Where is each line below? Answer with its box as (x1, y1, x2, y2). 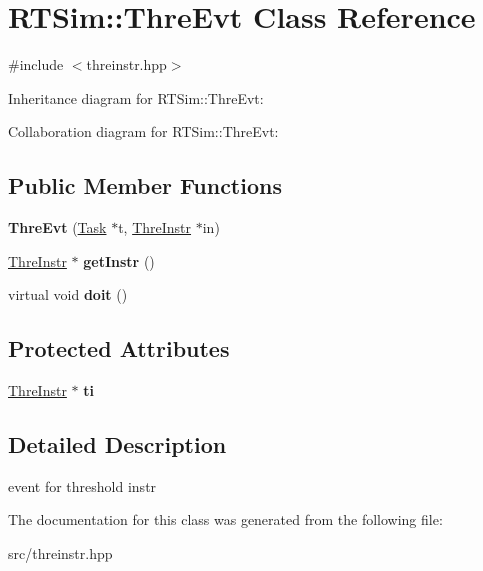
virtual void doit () (8, 284, 128, 305)
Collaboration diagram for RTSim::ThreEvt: (8, 121, 279, 142)
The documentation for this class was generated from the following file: (8, 509, 443, 530)
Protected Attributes (8, 333, 230, 364)
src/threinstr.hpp (8, 543, 113, 564)
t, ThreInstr (118, 217, 192, 238)
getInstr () (83, 250, 155, 271)
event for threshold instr (8, 475, 157, 496)
